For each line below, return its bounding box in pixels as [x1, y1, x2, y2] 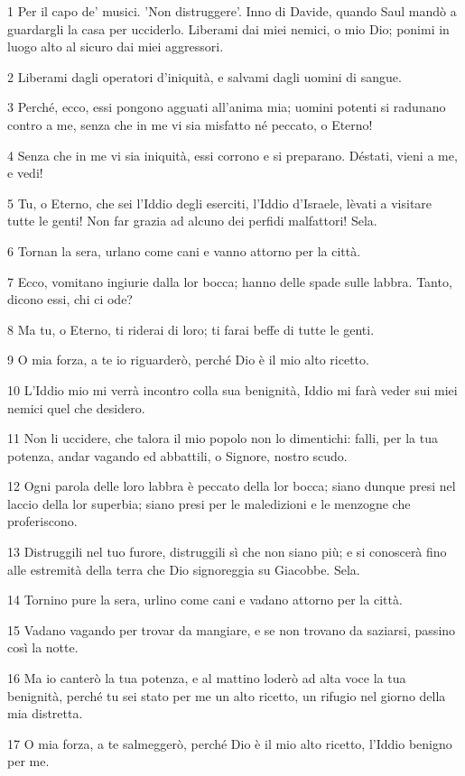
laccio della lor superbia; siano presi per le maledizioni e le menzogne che [7, 494, 411, 513]
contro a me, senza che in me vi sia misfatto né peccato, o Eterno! [7, 115, 373, 134]
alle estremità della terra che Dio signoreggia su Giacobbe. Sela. [7, 559, 360, 578]
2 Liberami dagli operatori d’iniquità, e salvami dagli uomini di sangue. [7, 67, 402, 86]
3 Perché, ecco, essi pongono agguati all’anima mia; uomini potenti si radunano [7, 97, 446, 116]
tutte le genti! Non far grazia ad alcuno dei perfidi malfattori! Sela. [7, 211, 377, 230]
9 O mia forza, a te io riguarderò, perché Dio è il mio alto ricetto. [7, 350, 369, 369]
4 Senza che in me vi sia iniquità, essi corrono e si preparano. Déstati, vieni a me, [7, 145, 458, 164]
